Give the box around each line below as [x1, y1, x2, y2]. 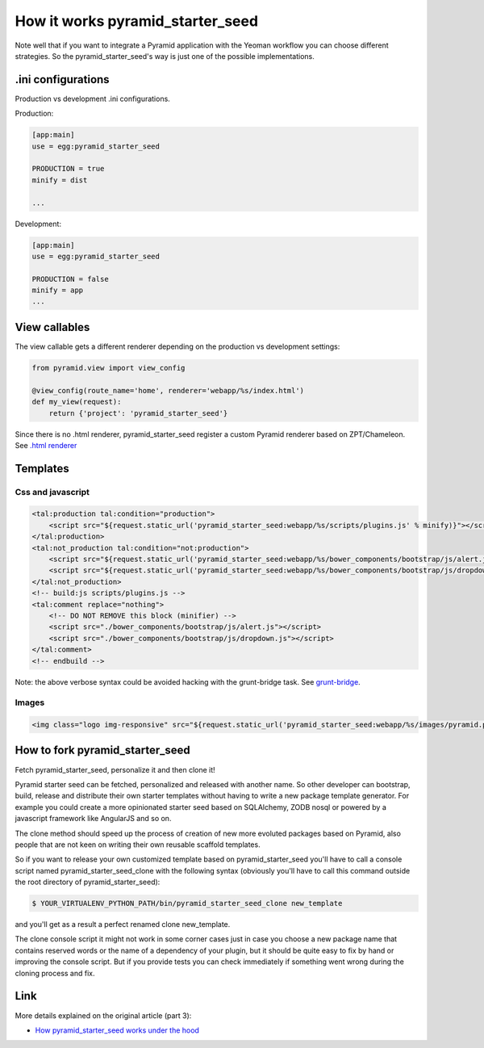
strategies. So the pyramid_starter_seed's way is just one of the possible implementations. [15, 51, 315, 61]
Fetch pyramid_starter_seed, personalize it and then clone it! [15, 765, 215, 774]
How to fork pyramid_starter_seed [15, 744, 190, 757]
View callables [15, 320, 90, 334]
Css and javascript [15, 486, 90, 497]
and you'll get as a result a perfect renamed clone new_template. [15, 920, 231, 929]
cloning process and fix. [15, 968, 96, 978]
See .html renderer [15, 440, 77, 450]
